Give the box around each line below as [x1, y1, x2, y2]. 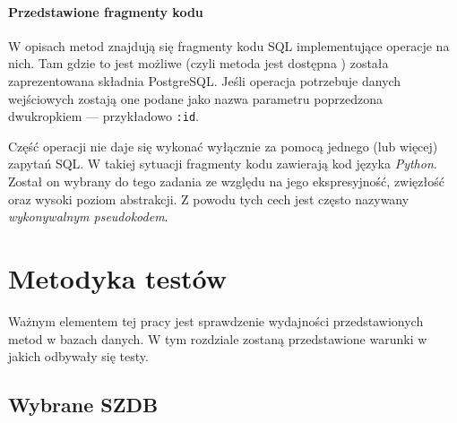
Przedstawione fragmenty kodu [8, 2, 203, 21]
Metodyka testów [8, 259, 228, 296]
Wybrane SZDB [8, 391, 159, 419]
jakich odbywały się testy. [8, 347, 149, 366]
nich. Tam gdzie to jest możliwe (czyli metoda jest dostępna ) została [8, 54, 389, 73]
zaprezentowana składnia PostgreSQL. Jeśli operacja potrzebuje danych [8, 71, 401, 90]
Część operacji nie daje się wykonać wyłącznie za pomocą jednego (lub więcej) [8, 136, 438, 155]
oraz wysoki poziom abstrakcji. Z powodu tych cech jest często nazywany [8, 189, 410, 208]
